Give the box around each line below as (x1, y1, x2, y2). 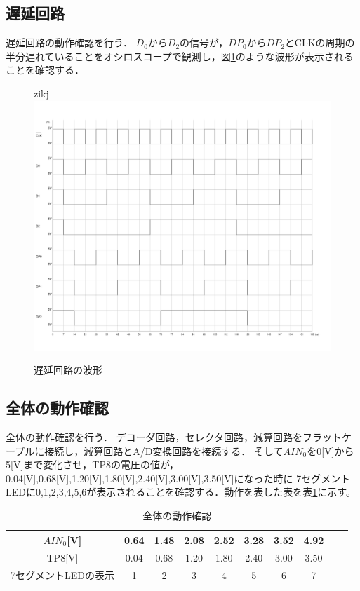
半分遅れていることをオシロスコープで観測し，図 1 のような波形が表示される (6, 48, 354, 63)
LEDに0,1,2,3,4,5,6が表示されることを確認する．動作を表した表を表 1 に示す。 (6, 484, 356, 499)
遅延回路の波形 (34, 362, 102, 377)
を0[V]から (307, 443, 354, 458)
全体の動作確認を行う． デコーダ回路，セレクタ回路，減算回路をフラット (6, 430, 342, 444)
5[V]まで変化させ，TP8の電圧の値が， (6, 457, 180, 472)
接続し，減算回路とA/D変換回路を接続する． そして (44, 443, 284, 458)
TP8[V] (46, 550, 79, 565)
